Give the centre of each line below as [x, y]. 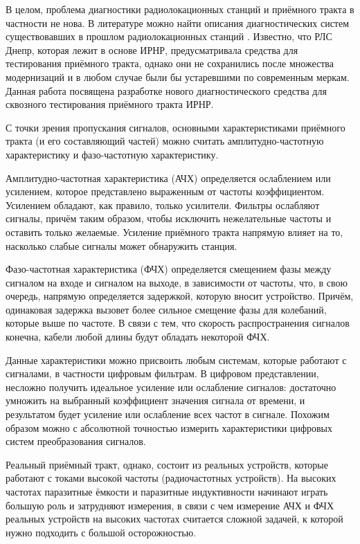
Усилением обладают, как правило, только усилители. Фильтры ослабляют [163, 205]
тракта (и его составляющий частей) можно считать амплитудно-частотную [165, 141]
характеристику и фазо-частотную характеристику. [112, 154]
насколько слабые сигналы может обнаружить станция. [121, 245]
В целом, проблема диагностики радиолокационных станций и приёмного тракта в [180, 9]
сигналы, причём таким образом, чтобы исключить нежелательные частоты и [169, 218]
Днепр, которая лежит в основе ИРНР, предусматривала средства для [152, 49]
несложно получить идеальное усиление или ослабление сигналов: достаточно [171, 387]
